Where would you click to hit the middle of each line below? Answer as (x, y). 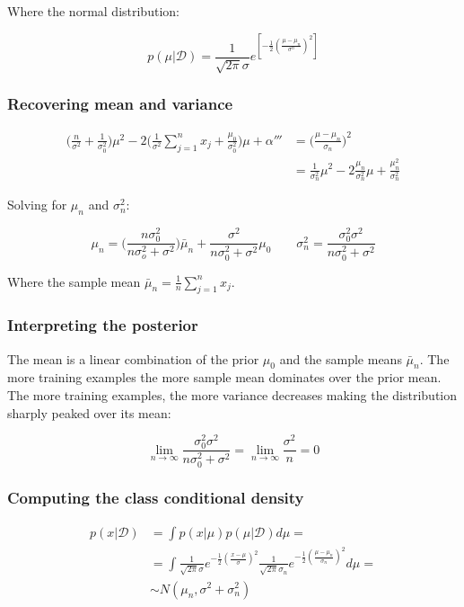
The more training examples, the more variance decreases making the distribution (232, 394)
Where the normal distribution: (93, 11)
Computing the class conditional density (156, 498)
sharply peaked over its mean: (89, 412)
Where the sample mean (74, 281)
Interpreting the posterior (103, 325)
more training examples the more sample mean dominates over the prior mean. (224, 377)
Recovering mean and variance (120, 103)
